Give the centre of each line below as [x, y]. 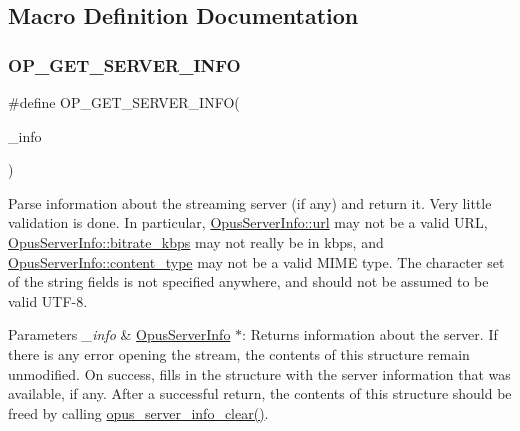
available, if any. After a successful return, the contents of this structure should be [260, 393]
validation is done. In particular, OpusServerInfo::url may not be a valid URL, [248, 222]
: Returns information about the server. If [370, 334]
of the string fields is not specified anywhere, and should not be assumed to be [248, 281]
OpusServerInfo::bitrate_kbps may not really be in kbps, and [196, 241]
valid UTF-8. [48, 300]
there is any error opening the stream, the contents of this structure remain [239, 353]
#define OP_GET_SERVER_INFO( [124, 102]
